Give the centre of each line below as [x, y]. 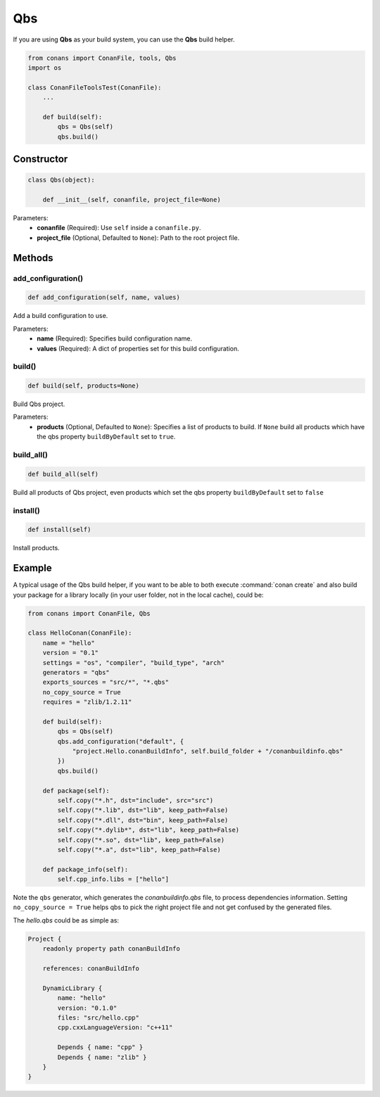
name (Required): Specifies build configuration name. [115, 338]
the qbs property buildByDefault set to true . [106, 437]
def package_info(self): [85, 869]
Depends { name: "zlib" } [102, 1057]
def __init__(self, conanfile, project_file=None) [132, 200]
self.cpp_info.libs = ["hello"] [113, 879]
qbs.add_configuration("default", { [121, 741]
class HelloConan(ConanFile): [80, 633]
